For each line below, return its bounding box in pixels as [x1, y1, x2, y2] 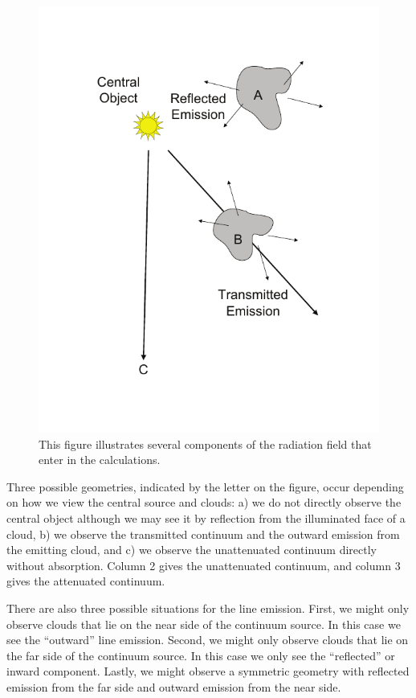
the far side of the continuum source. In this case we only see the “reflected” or [6, 647, 395, 663]
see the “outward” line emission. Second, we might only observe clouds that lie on [6, 631, 409, 648]
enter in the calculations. [39, 451, 161, 468]
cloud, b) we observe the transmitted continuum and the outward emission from [6, 525, 400, 542]
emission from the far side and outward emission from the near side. [6, 678, 341, 695]
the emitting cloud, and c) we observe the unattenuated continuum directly [6, 541, 377, 558]
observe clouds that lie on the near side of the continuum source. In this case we [6, 615, 401, 632]
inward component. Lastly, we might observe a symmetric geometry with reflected [6, 663, 410, 680]
